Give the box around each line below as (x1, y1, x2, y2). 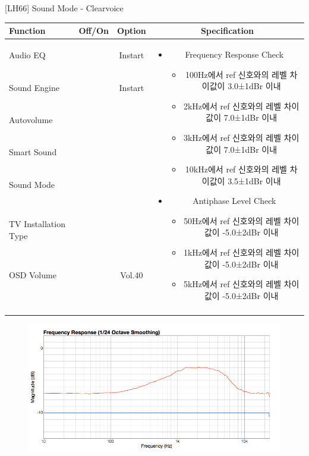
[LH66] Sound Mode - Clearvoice (5, 2, 124, 14)
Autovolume (9, 114, 53, 126)
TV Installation (9, 217, 65, 229)
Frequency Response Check (185, 48, 284, 60)
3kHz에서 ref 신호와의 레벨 (183, 131, 282, 143)
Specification (200, 24, 254, 37)
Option (117, 24, 146, 37)
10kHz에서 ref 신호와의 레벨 (185, 163, 287, 175)
